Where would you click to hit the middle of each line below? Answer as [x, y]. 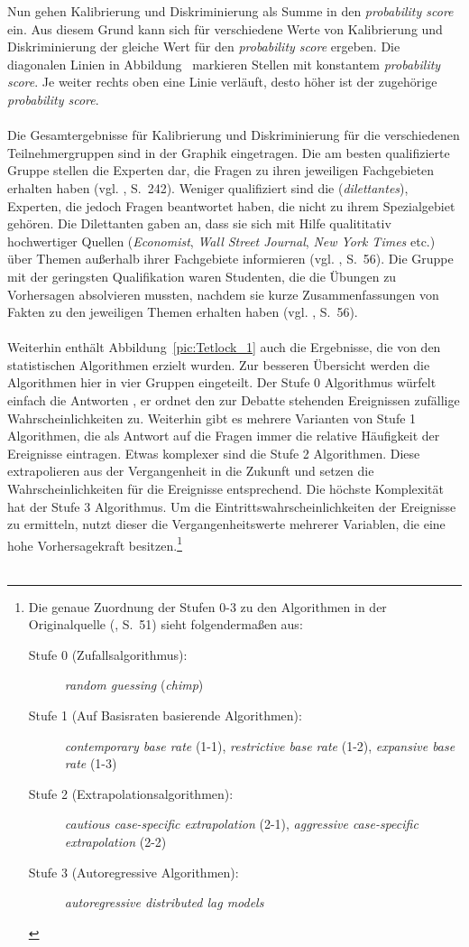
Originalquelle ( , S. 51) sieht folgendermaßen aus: [166, 624]
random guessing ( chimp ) [134, 685]
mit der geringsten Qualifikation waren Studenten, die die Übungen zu [202, 276]
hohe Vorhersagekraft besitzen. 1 [95, 543]
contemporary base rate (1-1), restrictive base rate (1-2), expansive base [260, 745]
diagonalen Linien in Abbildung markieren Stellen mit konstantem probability [224, 64]
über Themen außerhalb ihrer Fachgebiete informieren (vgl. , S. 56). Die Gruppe [230, 259]
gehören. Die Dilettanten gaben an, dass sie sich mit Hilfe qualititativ [199, 223]
